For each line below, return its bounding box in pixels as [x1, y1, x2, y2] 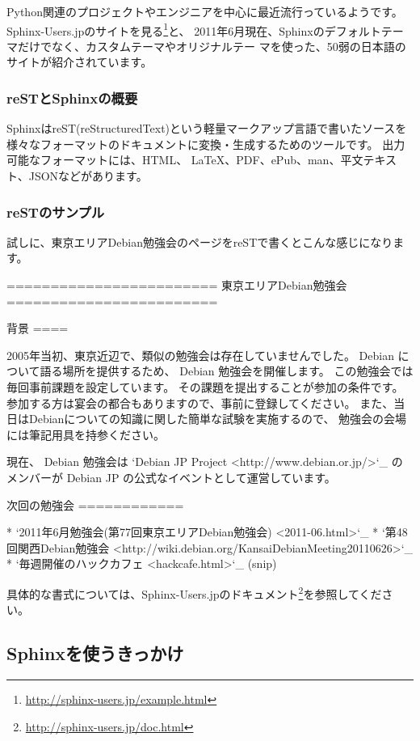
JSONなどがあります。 [28, 167, 148, 184]
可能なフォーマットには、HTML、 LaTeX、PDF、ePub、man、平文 [6, 151, 363, 168]
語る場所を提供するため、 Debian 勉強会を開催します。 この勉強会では [40, 362, 414, 379]
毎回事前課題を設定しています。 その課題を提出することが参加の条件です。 [6, 379, 404, 395]
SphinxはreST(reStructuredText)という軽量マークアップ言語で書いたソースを [6, 120, 407, 137]
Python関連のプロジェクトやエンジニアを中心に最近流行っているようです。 [6, 3, 403, 19]
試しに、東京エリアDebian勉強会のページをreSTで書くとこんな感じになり [6, 233, 393, 250]
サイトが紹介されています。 [6, 53, 153, 70]
